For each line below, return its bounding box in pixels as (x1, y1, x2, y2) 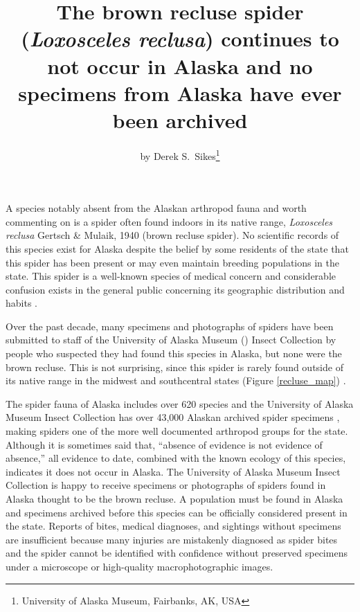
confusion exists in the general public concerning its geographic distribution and (6, 282, 345, 296)
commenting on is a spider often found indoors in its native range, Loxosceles (6, 214, 333, 228)
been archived (112, 105, 248, 134)
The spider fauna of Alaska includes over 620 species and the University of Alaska (6, 396, 354, 411)
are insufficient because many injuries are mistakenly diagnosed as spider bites (6, 532, 338, 546)
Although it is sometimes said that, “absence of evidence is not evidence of (6, 437, 323, 451)
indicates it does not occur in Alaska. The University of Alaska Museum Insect (6, 464, 341, 478)
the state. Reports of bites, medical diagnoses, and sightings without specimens (6, 519, 341, 533)
